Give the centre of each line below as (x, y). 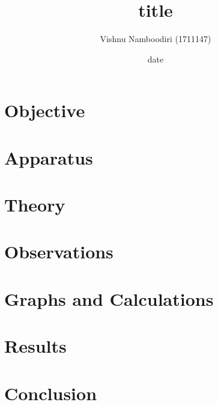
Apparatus (49, 157)
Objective (45, 110)
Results (35, 346)
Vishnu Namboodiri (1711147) (156, 39)
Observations (59, 251)
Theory (35, 205)
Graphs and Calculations (109, 298)
